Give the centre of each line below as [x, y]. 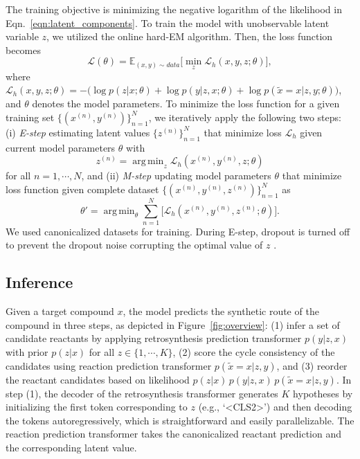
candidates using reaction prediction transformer [109, 365]
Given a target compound [60, 311]
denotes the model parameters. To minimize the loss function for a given [186, 103]
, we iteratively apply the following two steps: [245, 117]
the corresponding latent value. [71, 448]
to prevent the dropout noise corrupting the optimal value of [134, 245]
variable [22, 36]
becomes [24, 49]
